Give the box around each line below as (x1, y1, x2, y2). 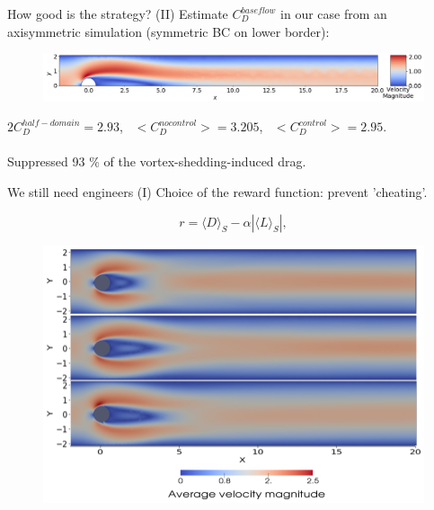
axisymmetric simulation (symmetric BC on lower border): (7, 22, 330, 40)
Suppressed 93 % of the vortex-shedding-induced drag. (7, 152, 306, 171)
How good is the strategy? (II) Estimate (7, 4, 228, 22)
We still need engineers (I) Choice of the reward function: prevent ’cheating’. (7, 182, 428, 201)
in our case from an (280, 4, 387, 22)
